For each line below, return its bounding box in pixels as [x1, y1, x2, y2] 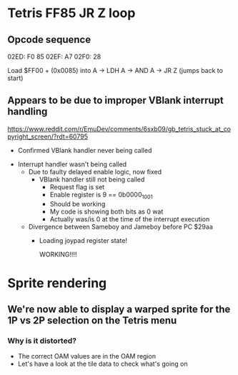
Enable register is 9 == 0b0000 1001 [49, 190, 153, 201]
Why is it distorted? [7, 336, 77, 346]
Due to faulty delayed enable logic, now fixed [28, 167, 162, 176]
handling [7, 106, 48, 118]
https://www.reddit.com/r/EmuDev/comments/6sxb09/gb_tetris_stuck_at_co [7, 124, 231, 133]
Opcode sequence [7, 34, 91, 46]
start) [7, 74, 24, 82]
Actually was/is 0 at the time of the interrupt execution [49, 214, 210, 223]
